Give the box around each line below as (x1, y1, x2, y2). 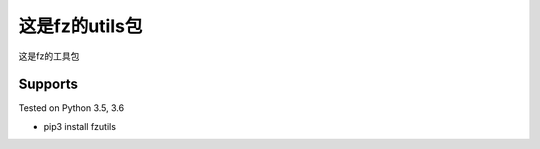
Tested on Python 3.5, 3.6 (18, 102, 125, 114)
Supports (18, 76, 79, 93)
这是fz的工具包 (18, 50, 80, 62)
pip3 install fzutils (43, 120, 117, 132)
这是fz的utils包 (18, 15, 143, 37)
